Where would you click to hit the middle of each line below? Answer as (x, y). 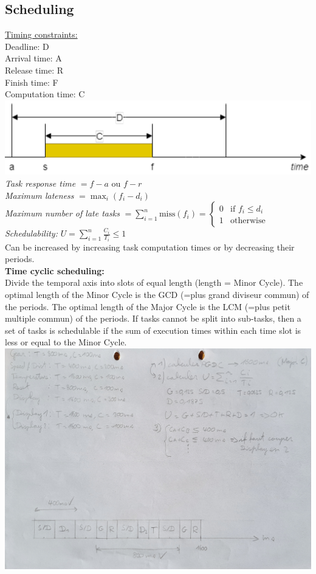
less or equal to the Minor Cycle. (66, 342)
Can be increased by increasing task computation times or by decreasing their (150, 247)
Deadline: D (27, 46)
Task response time (40, 183)
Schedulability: (31, 233)
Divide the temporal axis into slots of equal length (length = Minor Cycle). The (154, 282)
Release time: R (34, 70)
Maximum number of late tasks (62, 213)
